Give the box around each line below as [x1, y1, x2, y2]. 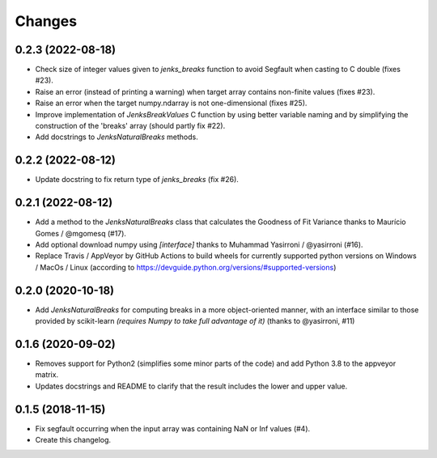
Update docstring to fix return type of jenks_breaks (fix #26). [35, 175, 239, 184]
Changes [15, 12, 77, 30]
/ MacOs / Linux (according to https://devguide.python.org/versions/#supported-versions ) [35, 262, 337, 272]
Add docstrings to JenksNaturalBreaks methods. [35, 132, 198, 142]
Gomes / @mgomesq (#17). [35, 228, 127, 238]
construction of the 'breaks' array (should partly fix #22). [35, 121, 226, 131]
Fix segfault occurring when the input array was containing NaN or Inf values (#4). [35, 423, 311, 433]
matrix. [35, 370, 59, 380]
